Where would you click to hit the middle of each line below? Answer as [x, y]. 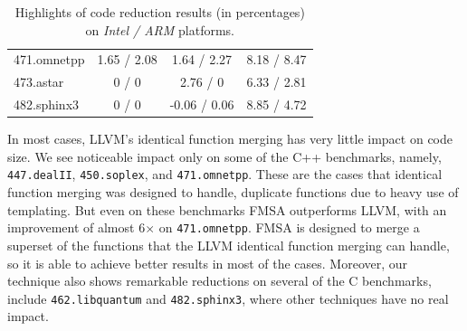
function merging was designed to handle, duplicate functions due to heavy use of [233, 192]
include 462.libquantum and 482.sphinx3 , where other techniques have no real [228, 298]
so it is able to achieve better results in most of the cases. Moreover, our [208, 263]
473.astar [39, 82]
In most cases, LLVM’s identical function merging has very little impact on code [230, 139]
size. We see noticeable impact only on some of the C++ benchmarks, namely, [224, 156]
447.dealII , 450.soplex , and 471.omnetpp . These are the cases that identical [225, 174]
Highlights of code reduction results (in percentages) [160, 12]
